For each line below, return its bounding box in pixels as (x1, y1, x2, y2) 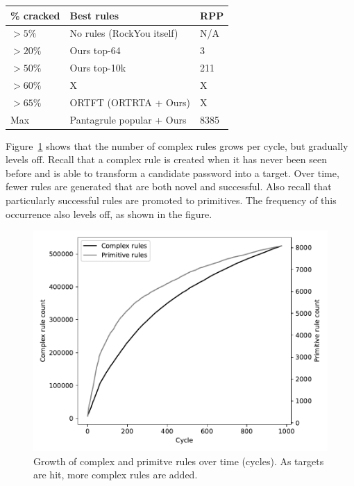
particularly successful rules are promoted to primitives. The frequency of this (6, 193, 337, 208)
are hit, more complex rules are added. (33, 467, 198, 482)
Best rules (69, 8, 119, 22)
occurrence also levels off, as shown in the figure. (6, 206, 212, 221)
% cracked (10, 8, 60, 22)
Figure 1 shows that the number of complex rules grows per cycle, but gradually (6, 138, 348, 153)
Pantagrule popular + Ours (69, 112, 187, 126)
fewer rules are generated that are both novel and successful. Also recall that (6, 179, 332, 194)
